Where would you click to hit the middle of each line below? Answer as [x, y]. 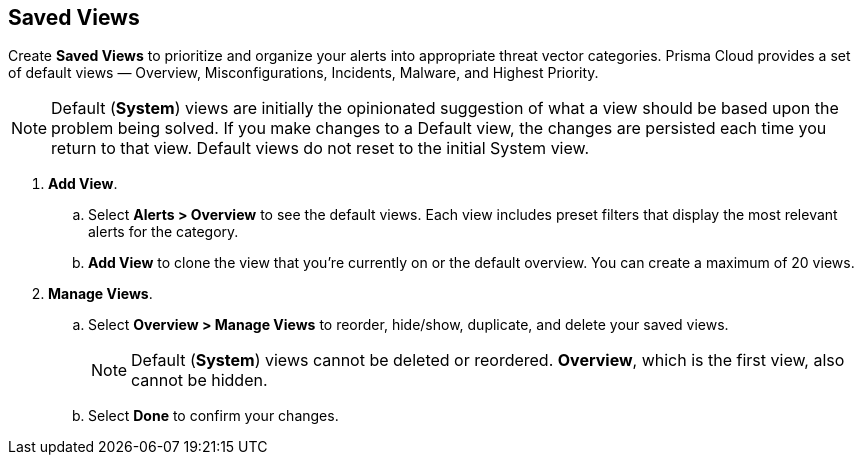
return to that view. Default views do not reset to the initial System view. [320, 148]
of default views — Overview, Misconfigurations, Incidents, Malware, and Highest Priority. [303, 73]
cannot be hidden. [199, 380]
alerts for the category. [163, 232]
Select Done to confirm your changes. [213, 416]
